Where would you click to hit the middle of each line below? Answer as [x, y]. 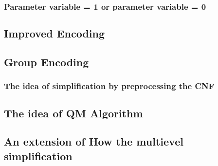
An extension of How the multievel [94, 141]
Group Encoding [46, 62]
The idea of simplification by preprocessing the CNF [109, 86]
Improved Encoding [54, 33]
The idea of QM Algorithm [73, 113]
